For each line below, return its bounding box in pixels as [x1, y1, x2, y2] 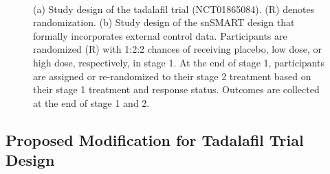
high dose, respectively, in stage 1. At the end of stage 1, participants [33, 55, 324, 69]
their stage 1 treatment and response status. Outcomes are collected [33, 82, 320, 97]
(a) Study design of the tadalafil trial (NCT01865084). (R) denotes [33, 1, 315, 16]
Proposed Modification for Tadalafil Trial [5, 129, 304, 150]
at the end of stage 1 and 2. [33, 95, 150, 110]
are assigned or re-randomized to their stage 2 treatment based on [33, 69, 311, 83]
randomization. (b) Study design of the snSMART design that [33, 15, 295, 29]
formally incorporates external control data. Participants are [33, 28, 287, 42]
